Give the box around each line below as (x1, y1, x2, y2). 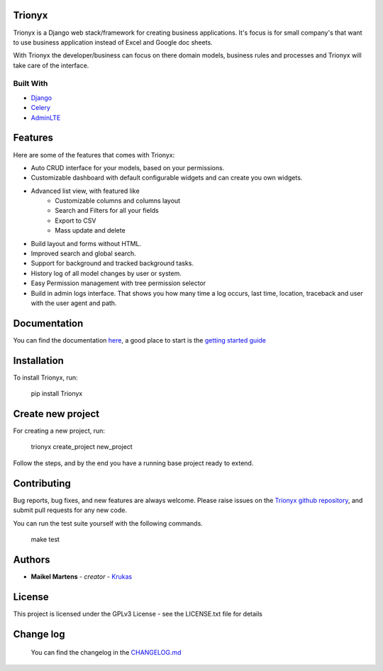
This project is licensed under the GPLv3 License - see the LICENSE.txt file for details (13, 609, 262, 618)
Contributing (13, 477, 71, 489)
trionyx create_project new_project (30, 443, 133, 451)
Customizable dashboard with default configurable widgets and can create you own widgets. (30, 174, 303, 182)
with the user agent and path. (30, 299, 117, 307)
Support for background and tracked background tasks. (30, 259, 194, 267)
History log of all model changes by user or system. (30, 269, 182, 277)
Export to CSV (55, 216, 96, 225)
